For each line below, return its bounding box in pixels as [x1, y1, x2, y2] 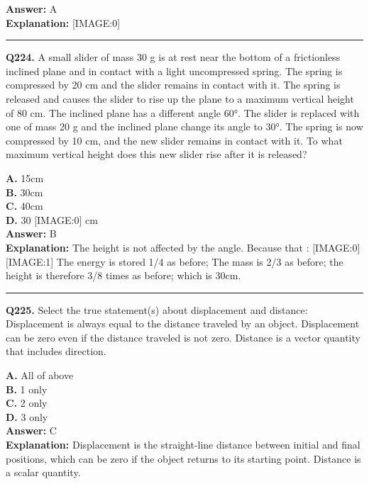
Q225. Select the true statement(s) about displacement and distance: [6, 302, 308, 317]
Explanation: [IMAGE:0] [6, 15, 121, 30]
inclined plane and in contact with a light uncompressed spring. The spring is [6, 63, 343, 78]
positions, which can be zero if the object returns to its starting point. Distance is [6, 451, 361, 466]
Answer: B [6, 226, 57, 241]
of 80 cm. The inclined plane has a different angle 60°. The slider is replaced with [6, 105, 360, 120]
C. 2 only [6, 395, 48, 410]
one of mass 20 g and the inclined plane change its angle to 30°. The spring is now [6, 119, 363, 134]
